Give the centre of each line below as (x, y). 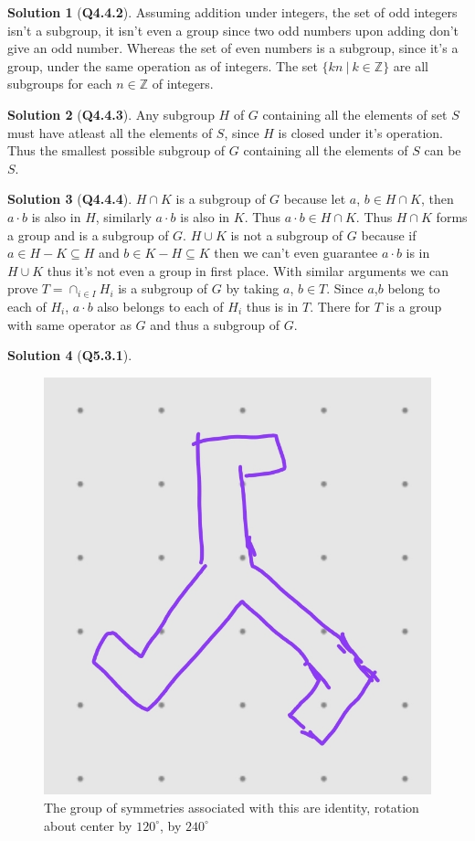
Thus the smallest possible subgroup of (116, 150)
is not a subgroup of (287, 234)
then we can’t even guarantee (296, 253)
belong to (414, 288)
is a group (414, 306)
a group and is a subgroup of (88, 234)
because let (315, 199)
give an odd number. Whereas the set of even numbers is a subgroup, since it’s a (233, 48)
